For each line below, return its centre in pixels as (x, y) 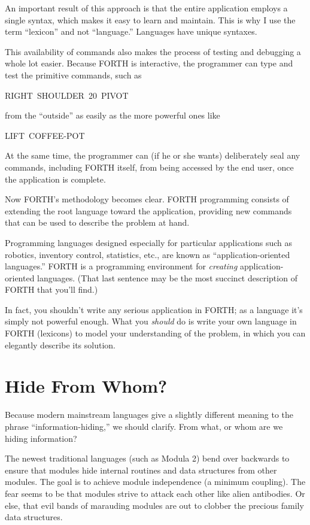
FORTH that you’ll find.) (51, 289)
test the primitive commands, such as (73, 75)
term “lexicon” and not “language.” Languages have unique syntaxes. (131, 31)
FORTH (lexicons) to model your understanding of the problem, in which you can (155, 333)
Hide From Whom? (86, 386)
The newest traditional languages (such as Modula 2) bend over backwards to (147, 458)
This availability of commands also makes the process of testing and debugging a (153, 51)
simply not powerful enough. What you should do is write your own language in (151, 321)
